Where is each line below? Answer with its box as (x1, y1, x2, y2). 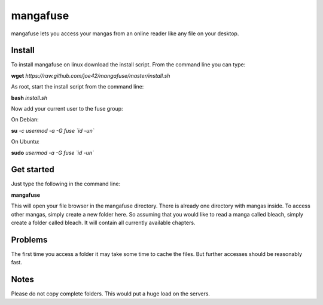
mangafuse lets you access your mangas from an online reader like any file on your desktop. (11, 30, 239, 37)
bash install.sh (11, 94, 48, 101)
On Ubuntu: (11, 138, 40, 145)
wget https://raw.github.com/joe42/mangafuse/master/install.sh (11, 72, 170, 79)
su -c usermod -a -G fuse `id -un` (11, 127, 95, 134)
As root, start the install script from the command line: (11, 83, 144, 90)
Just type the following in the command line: (11, 180, 121, 188)
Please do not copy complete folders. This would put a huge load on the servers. (11, 290, 211, 297)
